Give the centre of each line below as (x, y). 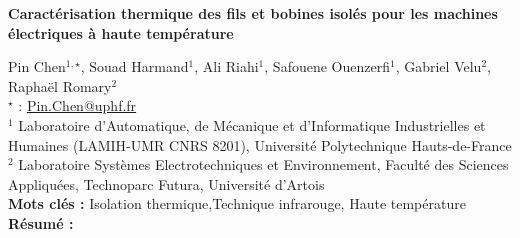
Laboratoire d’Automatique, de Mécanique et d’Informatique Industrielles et (252, 124)
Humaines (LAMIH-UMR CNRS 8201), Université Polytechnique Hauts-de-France (260, 144)
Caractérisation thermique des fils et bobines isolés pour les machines (253, 13)
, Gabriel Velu (438, 66)
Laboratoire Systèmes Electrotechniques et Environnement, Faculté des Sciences (263, 164)
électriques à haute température (121, 32)
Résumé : (41, 222)
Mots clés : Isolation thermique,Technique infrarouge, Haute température (237, 203)
